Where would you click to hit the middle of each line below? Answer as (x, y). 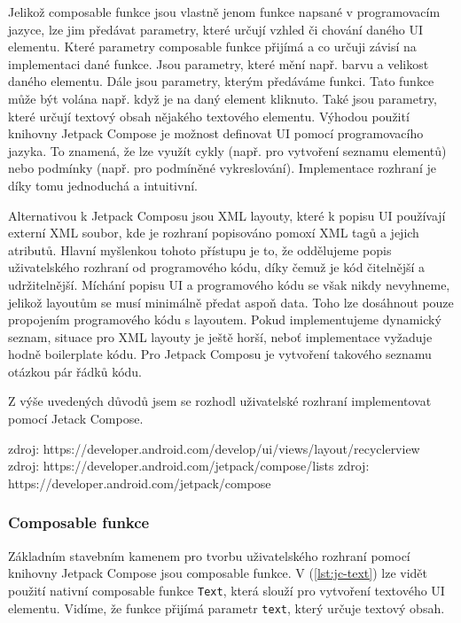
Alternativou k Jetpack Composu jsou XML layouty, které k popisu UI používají (227, 215)
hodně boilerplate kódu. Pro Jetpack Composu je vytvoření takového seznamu (220, 354)
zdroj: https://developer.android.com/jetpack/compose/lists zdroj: (189, 466)
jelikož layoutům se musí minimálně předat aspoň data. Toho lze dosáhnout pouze (231, 302)
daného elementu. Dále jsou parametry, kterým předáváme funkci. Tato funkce (221, 81)
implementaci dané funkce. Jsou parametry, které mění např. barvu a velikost (219, 63)
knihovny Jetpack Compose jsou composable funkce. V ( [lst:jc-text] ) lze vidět (218, 573)
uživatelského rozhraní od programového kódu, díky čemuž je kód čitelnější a (217, 267)
